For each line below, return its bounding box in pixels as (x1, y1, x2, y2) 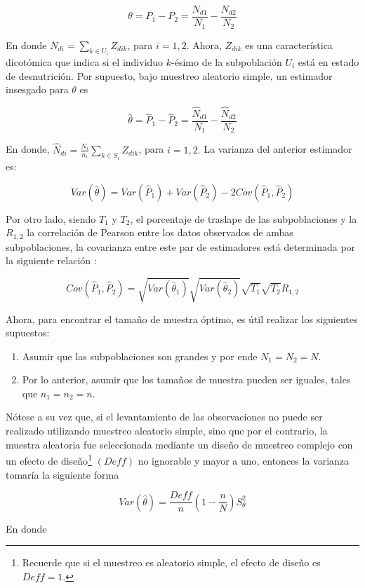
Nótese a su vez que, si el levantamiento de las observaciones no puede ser (6, 409, 323, 424)
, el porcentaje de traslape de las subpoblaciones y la (130, 211, 357, 226)
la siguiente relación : (6, 253, 97, 268)
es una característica (245, 37, 333, 52)
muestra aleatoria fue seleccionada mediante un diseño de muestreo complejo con (6, 437, 353, 451)
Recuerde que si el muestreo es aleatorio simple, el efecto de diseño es (22, 555, 321, 570)
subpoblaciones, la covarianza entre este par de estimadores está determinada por (6, 239, 356, 254)
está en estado (298, 54, 359, 69)
